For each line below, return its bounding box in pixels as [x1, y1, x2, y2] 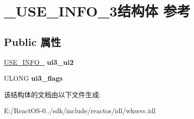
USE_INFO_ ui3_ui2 [4, 57, 74, 67]
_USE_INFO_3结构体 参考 [4, 1, 191, 21]
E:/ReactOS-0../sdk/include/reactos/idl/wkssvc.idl [4, 105, 156, 116]
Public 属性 [4, 34, 61, 49]
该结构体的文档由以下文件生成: [4, 89, 101, 99]
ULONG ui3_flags [4, 73, 63, 83]
